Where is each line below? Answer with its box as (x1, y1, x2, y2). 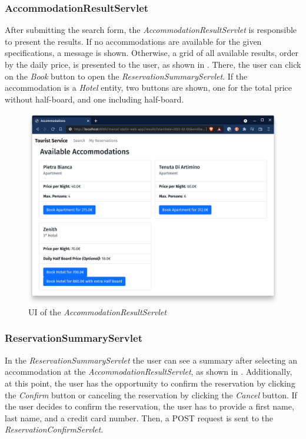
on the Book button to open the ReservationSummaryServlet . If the (5, 70, 248, 82)
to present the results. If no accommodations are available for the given (5, 35, 262, 47)
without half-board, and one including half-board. (5, 93, 184, 105)
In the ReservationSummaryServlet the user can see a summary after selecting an (5, 354, 297, 366)
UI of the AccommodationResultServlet (28, 305, 167, 318)
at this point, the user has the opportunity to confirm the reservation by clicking (5, 377, 295, 389)
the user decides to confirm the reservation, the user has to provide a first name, (5, 400, 294, 412)
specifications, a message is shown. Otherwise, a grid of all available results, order (5, 47, 299, 59)
